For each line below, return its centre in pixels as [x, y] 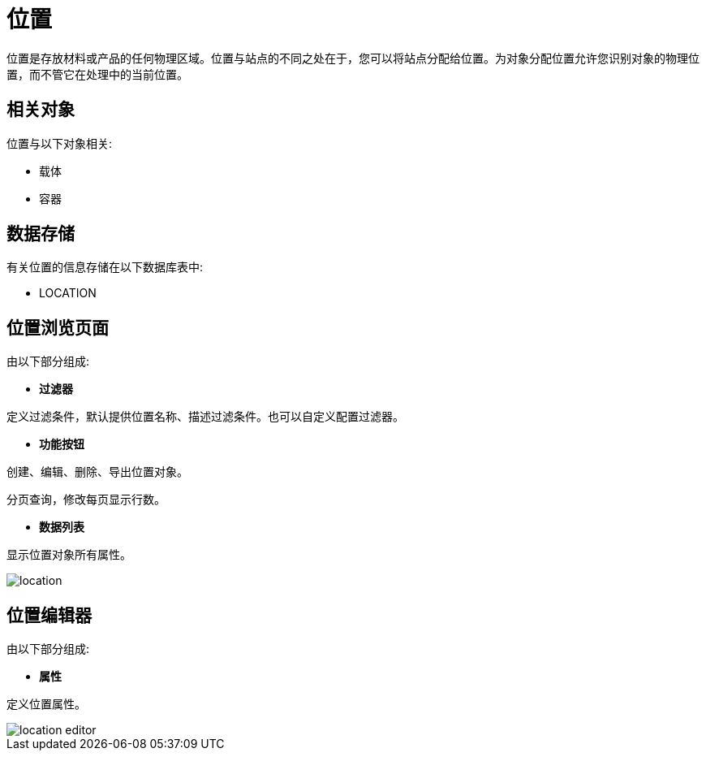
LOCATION [68, 293]
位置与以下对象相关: [60, 143]
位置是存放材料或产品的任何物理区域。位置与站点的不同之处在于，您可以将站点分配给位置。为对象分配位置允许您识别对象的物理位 [353, 58]
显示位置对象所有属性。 [69, 555]
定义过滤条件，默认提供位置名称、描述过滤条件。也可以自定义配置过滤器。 [205, 417]
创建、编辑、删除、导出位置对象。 [97, 472]
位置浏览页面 [58, 327]
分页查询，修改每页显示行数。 [86, 500]
